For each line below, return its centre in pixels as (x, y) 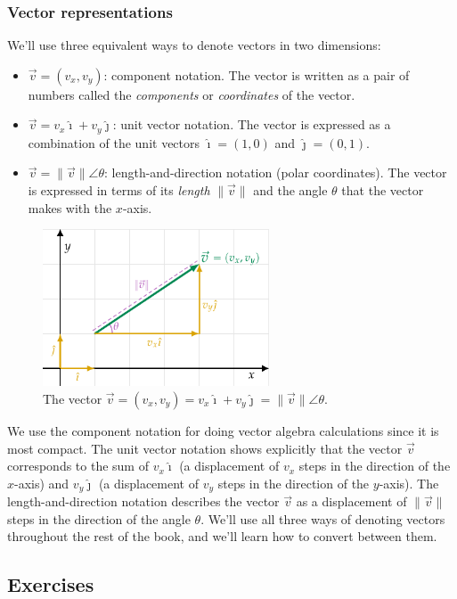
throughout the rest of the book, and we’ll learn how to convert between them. (222, 536)
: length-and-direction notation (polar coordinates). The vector (276, 172)
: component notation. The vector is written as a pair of (257, 74)
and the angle (290, 190)
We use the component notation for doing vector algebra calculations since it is (223, 431)
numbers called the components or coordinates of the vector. (192, 94)
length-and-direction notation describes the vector (143, 501)
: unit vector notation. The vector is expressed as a (252, 124)
